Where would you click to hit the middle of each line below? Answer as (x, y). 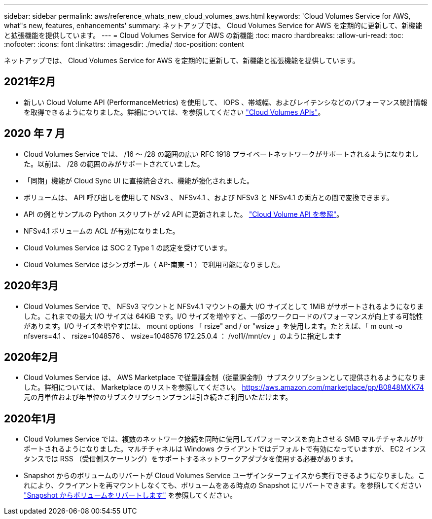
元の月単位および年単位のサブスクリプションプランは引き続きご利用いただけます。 (158, 397)
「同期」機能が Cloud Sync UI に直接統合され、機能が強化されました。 (139, 180)
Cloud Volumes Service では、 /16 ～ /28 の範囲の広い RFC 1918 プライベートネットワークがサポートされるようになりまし (221, 154)
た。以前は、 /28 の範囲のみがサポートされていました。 (114, 164)
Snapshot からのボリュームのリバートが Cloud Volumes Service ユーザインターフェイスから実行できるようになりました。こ (224, 476)
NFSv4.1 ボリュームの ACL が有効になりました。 (102, 231)
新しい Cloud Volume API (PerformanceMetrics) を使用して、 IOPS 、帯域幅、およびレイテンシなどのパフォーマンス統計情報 (226, 102)
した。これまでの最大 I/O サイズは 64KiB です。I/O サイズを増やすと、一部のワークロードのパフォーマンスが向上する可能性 (223, 316)
